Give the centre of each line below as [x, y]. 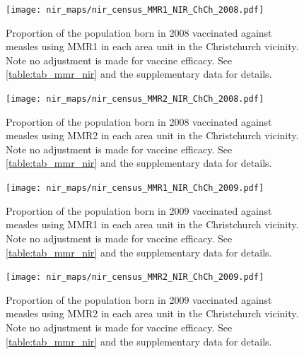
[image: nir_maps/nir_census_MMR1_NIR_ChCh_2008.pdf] [135, 10]
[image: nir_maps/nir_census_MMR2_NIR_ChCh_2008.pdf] [135, 99]
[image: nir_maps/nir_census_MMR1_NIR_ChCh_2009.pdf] [135, 188]
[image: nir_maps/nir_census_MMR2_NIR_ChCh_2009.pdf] [135, 277]
